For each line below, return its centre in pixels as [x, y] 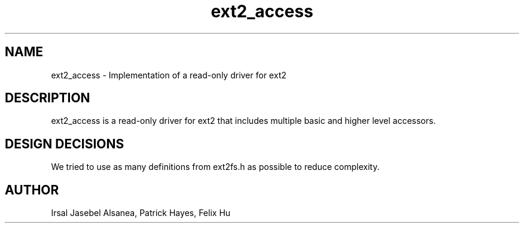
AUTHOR [32, 190]
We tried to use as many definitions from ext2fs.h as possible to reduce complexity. [215, 167]
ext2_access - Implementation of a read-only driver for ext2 [169, 75]
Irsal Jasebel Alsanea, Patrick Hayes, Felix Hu [141, 213]
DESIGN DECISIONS [65, 144]
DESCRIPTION [48, 98]
